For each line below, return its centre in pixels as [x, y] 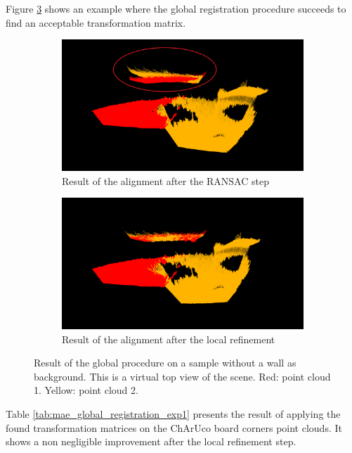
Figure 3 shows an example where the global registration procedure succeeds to [176, 8]
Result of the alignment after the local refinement [169, 339]
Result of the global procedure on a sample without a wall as [165, 363]
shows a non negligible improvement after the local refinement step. [151, 441]
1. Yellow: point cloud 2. [86, 390]
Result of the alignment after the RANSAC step [165, 180]
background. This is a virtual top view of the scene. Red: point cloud [182, 376]
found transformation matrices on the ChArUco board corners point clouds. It [174, 427]
